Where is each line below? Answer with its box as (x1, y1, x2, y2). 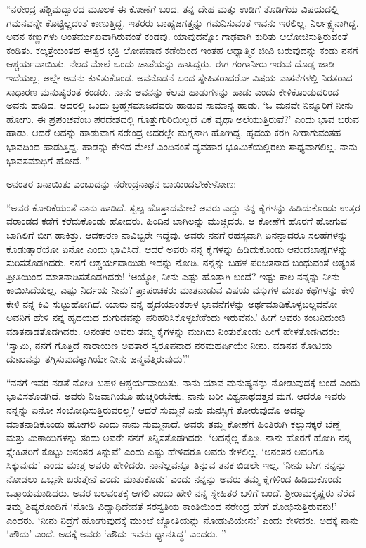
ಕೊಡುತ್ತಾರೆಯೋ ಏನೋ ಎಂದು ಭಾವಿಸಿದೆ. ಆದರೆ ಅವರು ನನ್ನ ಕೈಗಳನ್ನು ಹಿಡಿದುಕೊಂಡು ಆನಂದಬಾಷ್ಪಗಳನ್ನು (6, 241, 348, 256)
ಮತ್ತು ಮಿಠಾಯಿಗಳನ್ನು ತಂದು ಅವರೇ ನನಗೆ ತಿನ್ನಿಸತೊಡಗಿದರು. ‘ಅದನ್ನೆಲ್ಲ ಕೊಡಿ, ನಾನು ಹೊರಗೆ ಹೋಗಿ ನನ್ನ (6, 430, 351, 445)
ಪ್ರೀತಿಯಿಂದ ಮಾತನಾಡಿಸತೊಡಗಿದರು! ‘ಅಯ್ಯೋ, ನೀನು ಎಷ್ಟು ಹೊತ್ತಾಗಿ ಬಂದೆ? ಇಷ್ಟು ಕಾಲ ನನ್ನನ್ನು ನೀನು (6, 268, 340, 283)
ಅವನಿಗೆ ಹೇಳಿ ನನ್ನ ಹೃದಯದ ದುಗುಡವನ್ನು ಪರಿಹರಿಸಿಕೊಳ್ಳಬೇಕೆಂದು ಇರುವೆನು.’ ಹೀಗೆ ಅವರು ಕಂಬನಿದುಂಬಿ (6, 310, 346, 325)
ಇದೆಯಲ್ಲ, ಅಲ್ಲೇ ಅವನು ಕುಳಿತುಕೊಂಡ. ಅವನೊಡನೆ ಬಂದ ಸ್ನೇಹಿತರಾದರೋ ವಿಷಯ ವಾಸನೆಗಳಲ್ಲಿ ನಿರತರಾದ (6, 70, 353, 84)
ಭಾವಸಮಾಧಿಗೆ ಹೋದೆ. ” (6, 152, 91, 167)
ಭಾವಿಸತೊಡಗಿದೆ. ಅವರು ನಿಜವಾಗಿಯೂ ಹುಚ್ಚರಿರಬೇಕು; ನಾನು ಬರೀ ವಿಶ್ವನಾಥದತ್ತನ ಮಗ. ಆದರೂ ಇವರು (6, 389, 346, 403)
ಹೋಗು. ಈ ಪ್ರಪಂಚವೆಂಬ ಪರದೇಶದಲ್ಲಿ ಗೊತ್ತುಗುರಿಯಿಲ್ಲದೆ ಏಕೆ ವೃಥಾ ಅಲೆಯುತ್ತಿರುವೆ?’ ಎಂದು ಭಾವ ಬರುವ (6, 111, 359, 126)
